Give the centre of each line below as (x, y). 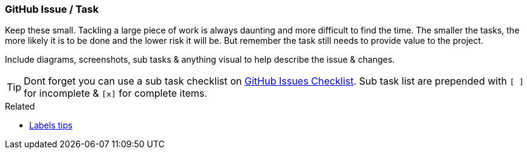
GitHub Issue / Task (52, 9)
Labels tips (51, 125)
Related (20, 107)
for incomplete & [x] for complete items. (115, 93)
